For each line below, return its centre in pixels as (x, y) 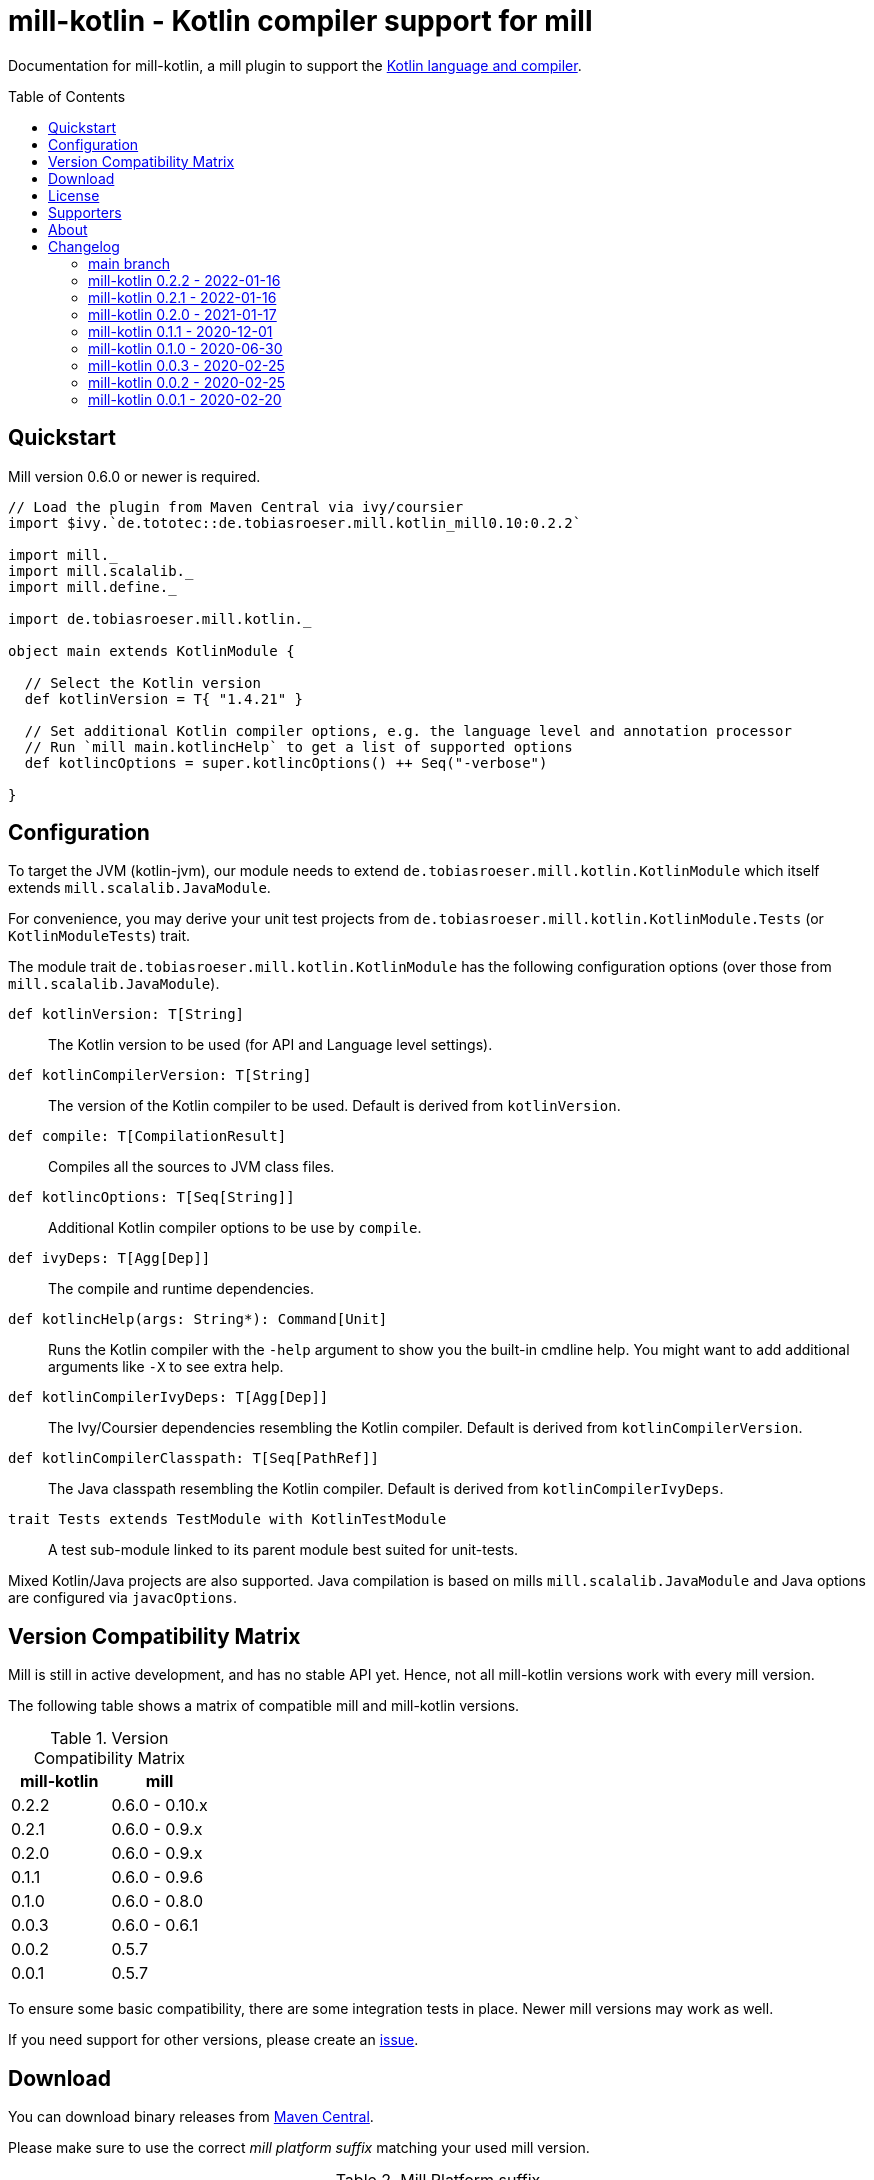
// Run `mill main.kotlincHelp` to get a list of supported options (298, 746)
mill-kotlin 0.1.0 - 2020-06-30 (185, 348)
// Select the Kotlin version (142, 682)
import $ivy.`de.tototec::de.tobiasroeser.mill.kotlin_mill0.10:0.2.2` (295, 522)
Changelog (84, 246)
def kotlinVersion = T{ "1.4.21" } (164, 698)
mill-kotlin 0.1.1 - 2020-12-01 (180, 331)
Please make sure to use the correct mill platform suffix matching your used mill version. (299, 2148)
